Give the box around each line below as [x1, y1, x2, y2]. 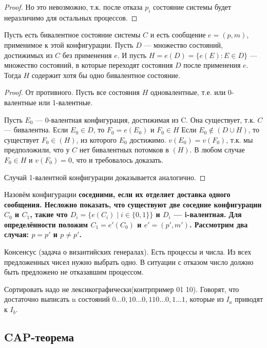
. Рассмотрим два [189, 219, 248, 229]
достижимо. [129, 134, 166, 145]
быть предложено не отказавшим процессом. [4, 266, 144, 277]
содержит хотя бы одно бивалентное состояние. [31, 69, 181, 80]
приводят [235, 294, 263, 304]
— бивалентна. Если [4, 124, 68, 135]
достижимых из [4, 49, 53, 60]
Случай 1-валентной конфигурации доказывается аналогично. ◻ [4, 171, 206, 182]
